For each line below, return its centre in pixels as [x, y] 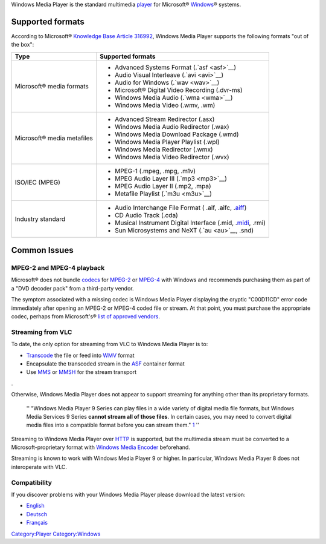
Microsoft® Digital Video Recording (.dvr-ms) [179, 90]
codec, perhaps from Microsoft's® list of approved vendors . [85, 316]
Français [37, 523]
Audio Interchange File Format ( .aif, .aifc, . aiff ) [181, 208]
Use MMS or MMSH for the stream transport [81, 372]
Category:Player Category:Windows [56, 534]
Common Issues [42, 250]
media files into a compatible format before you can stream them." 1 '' [113, 425]
